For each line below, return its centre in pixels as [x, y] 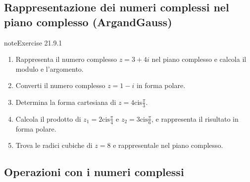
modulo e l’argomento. [50, 68]
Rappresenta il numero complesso [66, 59]
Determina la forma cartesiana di [66, 102]
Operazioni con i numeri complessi [94, 172]
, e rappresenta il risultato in [195, 118]
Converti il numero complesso [60, 85]
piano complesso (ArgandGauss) [88, 22]
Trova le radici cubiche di [54, 145]
